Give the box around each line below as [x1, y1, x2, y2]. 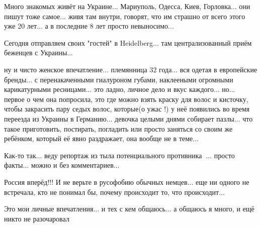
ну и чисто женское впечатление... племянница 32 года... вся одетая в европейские [4, 64, 257, 74]
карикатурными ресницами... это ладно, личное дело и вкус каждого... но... [4, 84, 235, 94]
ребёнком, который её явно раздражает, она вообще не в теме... [4, 133, 199, 144]
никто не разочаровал [4, 213, 69, 223]
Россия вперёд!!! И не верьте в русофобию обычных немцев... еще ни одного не [4, 176, 249, 187]
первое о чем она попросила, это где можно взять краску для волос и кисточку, [4, 93, 248, 104]
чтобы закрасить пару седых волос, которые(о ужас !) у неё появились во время [4, 103, 250, 114]
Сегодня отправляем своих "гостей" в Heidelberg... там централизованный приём [4, 37, 252, 48]
